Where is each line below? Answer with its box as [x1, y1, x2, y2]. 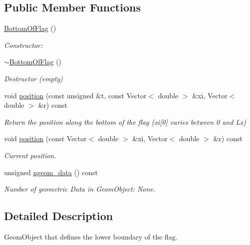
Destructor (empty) [4, 73, 63, 83]
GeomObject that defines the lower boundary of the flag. [4, 231, 178, 242]
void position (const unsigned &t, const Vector [4, 90, 147, 100]
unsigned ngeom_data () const [4, 167, 98, 177]
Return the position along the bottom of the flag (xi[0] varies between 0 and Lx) [4, 116, 247, 127]
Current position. [4, 150, 56, 160]
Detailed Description [4, 208, 113, 224]
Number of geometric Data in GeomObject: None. [4, 184, 156, 194]
